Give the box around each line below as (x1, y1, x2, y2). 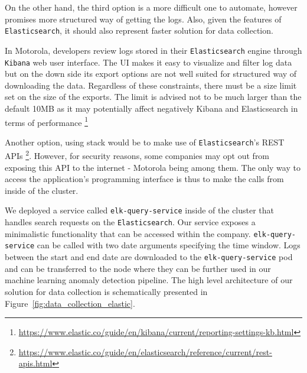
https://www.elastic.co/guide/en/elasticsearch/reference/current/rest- (18, 345, 272, 358)
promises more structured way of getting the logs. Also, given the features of (5, 12, 282, 25)
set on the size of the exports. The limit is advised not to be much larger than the (5, 90, 302, 103)
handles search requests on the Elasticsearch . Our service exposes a (5, 216, 256, 228)
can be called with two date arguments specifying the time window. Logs (37, 239, 301, 251)
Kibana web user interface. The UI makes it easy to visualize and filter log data (5, 56, 292, 68)
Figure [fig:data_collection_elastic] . (5, 297, 135, 309)
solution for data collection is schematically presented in (5, 285, 208, 297)
